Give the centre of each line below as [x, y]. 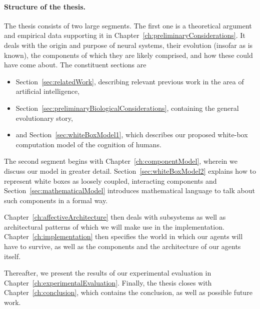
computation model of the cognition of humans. [88, 144]
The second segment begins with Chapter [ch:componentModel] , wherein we [121, 161]
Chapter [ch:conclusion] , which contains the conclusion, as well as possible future [128, 292]
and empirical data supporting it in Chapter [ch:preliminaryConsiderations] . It [125, 35]
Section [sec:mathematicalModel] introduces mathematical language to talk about [129, 190]
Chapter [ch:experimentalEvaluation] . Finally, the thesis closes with [108, 282]
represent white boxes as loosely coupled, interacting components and [110, 180]
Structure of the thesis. [45, 6]
